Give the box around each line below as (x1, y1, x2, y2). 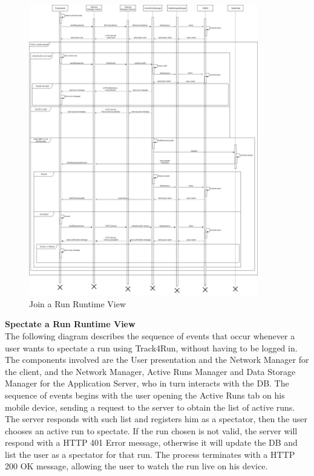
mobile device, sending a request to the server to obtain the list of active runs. (5, 400, 295, 413)
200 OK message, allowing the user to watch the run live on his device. (5, 460, 268, 472)
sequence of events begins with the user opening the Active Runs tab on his (5, 388, 285, 401)
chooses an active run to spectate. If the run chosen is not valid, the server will (5, 424, 298, 437)
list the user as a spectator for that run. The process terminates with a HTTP (5, 448, 295, 460)
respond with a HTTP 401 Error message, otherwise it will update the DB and (5, 436, 298, 449)
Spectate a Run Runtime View (5, 318, 136, 330)
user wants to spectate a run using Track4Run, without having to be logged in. (5, 341, 298, 354)
